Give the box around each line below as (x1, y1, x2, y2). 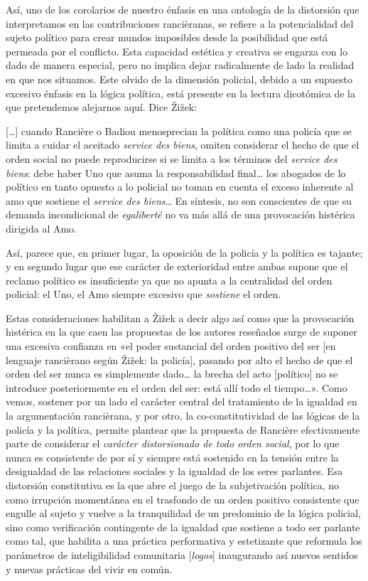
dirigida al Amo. (6, 220, 77, 235)
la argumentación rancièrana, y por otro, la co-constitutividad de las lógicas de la (6, 408, 360, 423)
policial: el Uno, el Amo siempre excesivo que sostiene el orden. (6, 287, 281, 302)
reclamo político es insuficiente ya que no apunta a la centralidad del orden (6, 272, 332, 287)
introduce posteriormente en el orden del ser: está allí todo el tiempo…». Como (6, 380, 347, 395)
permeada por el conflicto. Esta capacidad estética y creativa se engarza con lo (6, 43, 348, 58)
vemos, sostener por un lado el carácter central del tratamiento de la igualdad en (6, 394, 357, 409)
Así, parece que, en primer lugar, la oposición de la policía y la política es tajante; (6, 245, 363, 260)
